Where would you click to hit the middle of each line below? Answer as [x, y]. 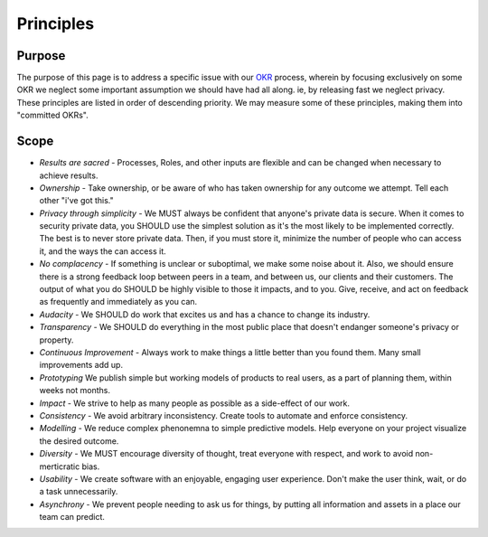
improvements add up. [81, 365]
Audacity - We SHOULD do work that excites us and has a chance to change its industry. [205, 314]
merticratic [60, 466]
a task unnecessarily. [79, 492]
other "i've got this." [76, 201]
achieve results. [69, 175]
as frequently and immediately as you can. [118, 302]
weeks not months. [75, 391]
